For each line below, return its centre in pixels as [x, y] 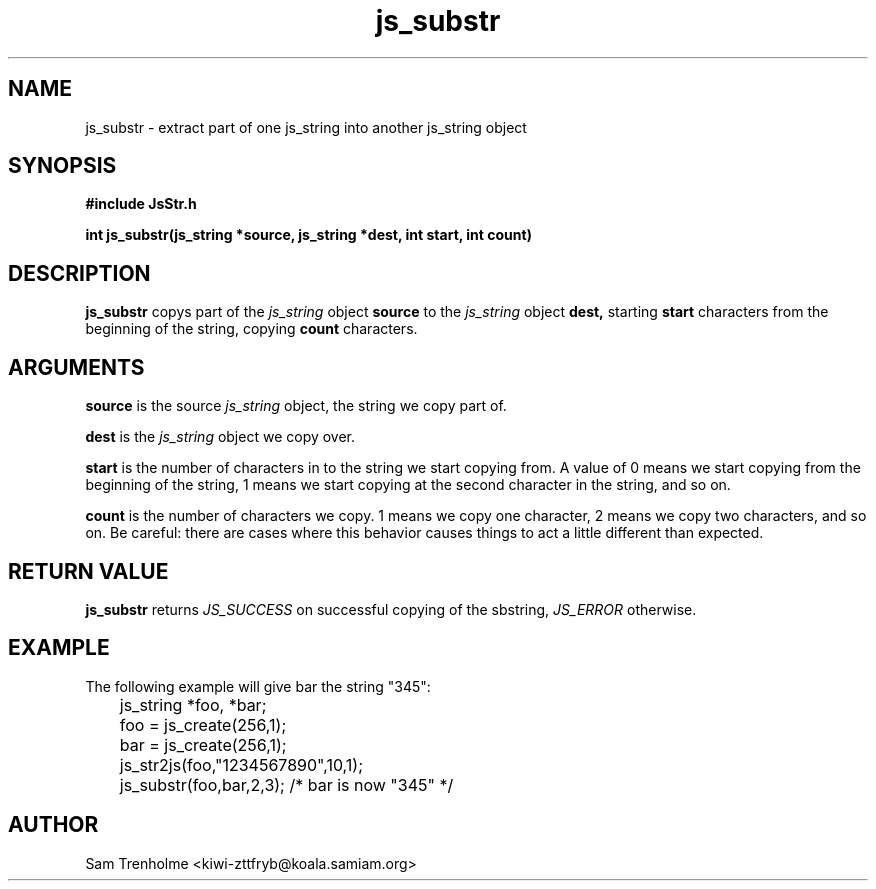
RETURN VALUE [88, 571]
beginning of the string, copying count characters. [251, 329]
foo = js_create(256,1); [203, 724]
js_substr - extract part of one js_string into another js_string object [306, 127]
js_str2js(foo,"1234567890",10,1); [241, 764]
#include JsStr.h [141, 204]
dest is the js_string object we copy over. [220, 437]
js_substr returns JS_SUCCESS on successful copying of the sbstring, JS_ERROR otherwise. [391, 609]
